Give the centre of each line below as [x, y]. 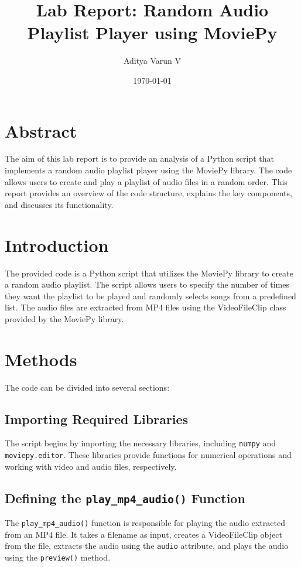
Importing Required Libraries [97, 419]
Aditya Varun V [152, 61]
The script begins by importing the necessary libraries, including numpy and [141, 443]
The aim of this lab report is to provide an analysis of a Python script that [140, 158]
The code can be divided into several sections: [87, 387]
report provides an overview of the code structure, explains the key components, [148, 193]
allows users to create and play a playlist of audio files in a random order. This [146, 181]
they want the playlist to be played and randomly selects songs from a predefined [150, 296]
